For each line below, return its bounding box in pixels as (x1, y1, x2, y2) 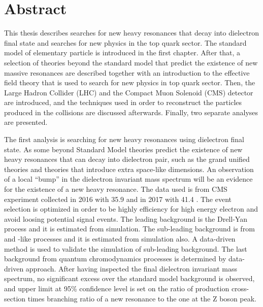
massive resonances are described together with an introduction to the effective (4, 67, 250, 78)
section (4, 293, 26, 303)
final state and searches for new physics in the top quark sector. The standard (4, 37, 247, 48)
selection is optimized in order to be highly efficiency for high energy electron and (4, 203, 258, 214)
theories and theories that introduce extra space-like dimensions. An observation (4, 163, 254, 174)
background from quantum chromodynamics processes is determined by (4, 253, 226, 264)
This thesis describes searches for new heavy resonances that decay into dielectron (4, 27, 259, 38)
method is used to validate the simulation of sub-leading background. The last (4, 243, 247, 254)
